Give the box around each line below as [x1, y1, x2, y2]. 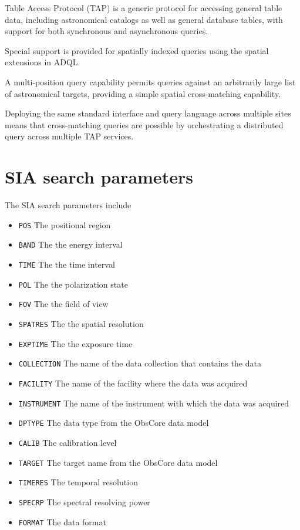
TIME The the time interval [18, 258, 115, 270]
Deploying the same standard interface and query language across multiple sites [5, 107, 291, 119]
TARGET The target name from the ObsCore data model [18, 456, 218, 468]
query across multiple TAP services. [5, 130, 134, 142]
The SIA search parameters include [5, 199, 132, 211]
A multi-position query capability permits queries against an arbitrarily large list [5, 75, 296, 88]
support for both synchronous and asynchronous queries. [5, 25, 208, 37]
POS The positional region [18, 218, 111, 231]
